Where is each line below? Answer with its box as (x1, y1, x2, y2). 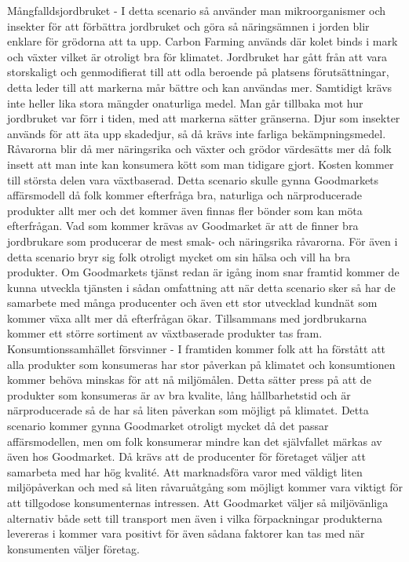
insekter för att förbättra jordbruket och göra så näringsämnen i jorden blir (7, 17, 370, 34)
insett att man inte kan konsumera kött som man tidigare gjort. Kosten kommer (7, 155, 394, 172)
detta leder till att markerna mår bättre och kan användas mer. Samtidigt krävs (7, 78, 393, 95)
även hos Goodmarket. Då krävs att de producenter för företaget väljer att (7, 448, 366, 465)
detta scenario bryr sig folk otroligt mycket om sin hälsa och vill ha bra (7, 248, 351, 265)
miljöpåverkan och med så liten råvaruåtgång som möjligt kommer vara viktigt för (7, 479, 403, 495)
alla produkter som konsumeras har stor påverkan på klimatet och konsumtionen (7, 356, 396, 372)
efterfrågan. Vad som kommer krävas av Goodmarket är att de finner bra (7, 217, 359, 234)
